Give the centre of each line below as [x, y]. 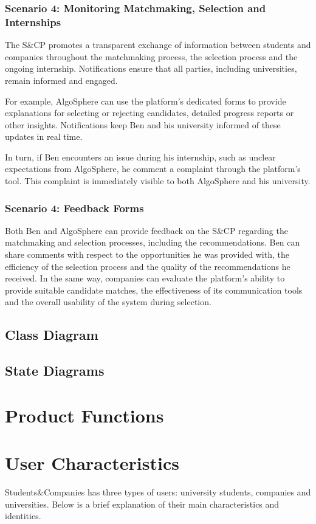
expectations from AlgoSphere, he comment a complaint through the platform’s [153, 169]
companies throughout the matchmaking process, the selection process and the [151, 56]
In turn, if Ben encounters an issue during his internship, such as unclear [140, 157]
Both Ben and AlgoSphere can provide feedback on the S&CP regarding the [146, 230]
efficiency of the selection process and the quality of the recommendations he [148, 266]
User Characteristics [92, 463]
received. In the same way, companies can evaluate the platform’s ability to [145, 278]
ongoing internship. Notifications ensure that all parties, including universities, [151, 68]
